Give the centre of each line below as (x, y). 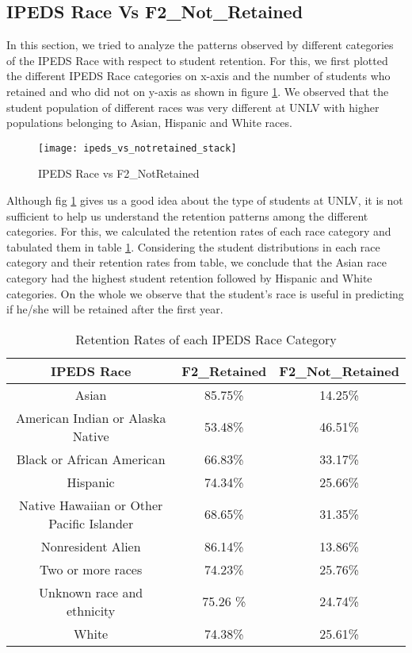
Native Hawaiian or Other (91, 505)
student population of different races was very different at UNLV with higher (193, 107)
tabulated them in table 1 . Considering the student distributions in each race (193, 246)
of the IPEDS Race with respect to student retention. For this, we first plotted (197, 60)
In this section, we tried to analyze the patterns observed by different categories (200, 45)
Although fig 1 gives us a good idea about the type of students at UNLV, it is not (205, 200)
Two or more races (91, 569)
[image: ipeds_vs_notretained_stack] (137, 148)
